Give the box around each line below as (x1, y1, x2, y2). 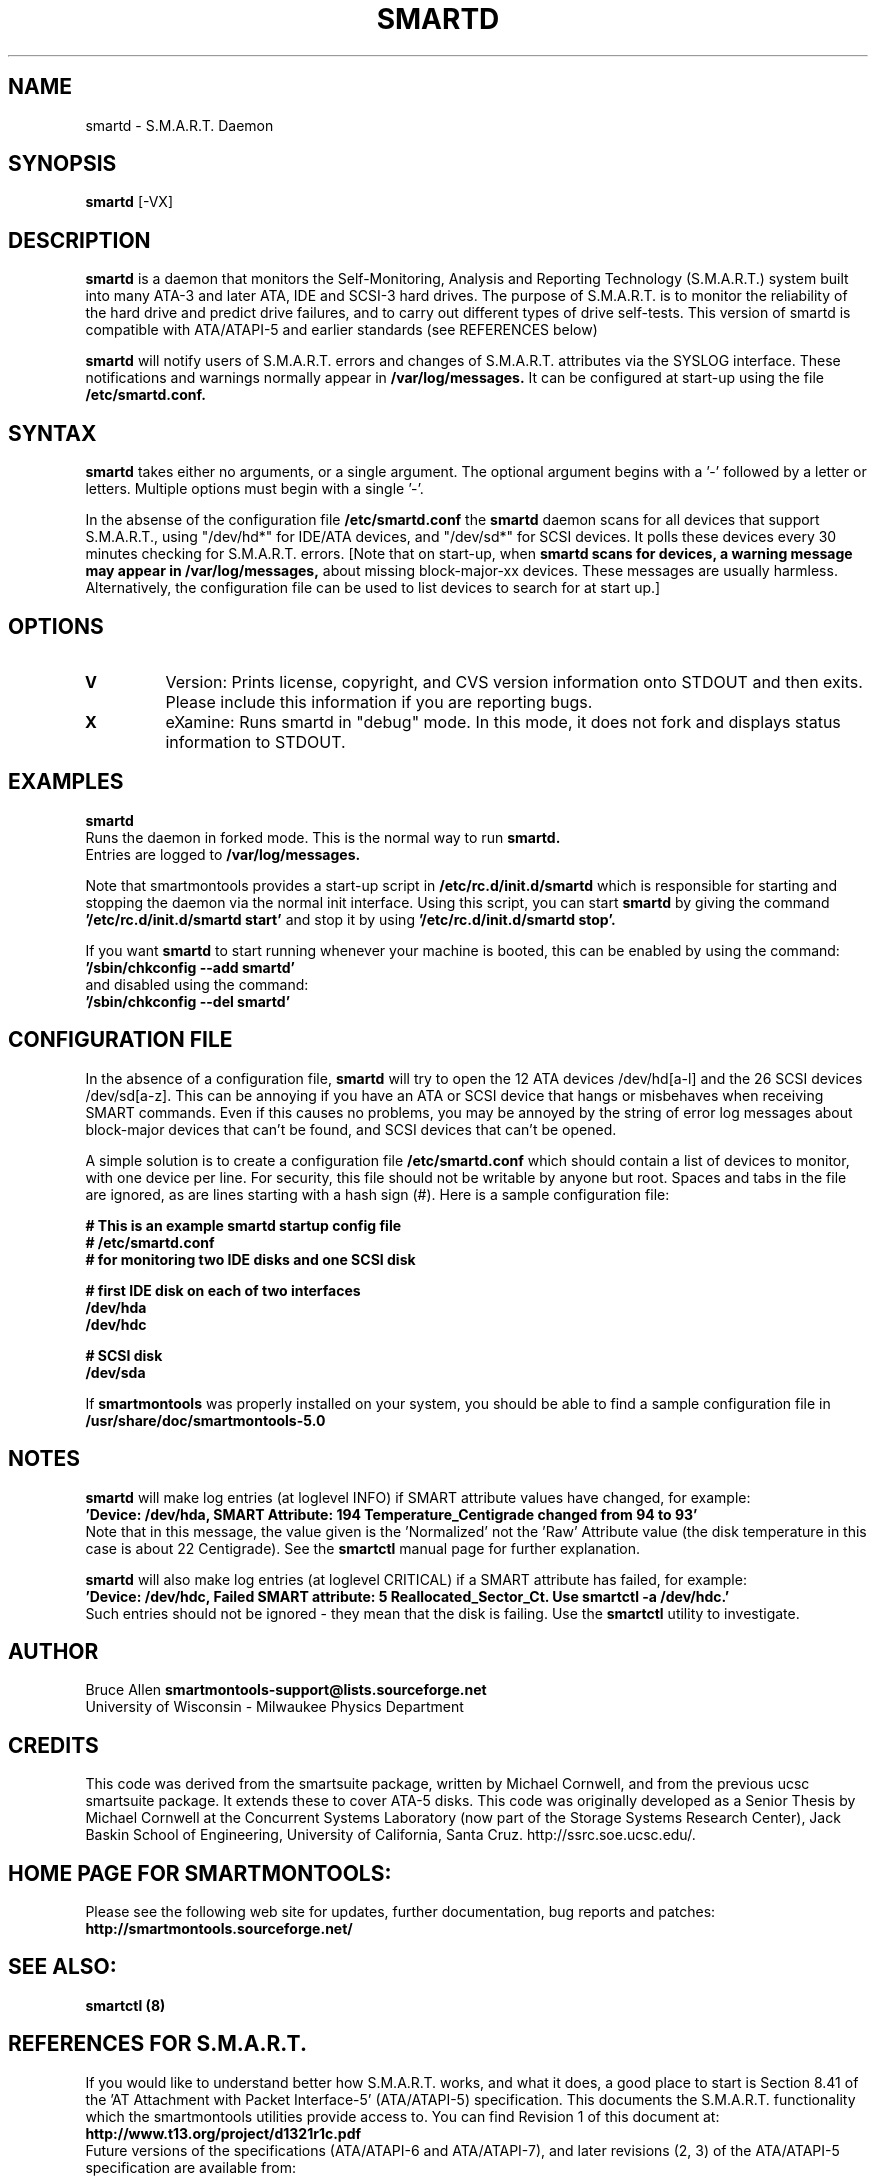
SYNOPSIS (8, 151, 117, 177)
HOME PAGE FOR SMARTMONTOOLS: (8, 1860, 392, 1886)
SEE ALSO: (8, 1954, 117, 1980)
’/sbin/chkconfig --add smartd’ (85, 958, 295, 976)
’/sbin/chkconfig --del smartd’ (85, 992, 290, 1010)
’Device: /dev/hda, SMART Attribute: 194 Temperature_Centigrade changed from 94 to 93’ (85, 1505, 698, 1523)
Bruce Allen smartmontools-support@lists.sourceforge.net (85, 1681, 487, 1699)
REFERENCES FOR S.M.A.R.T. (8, 2031, 307, 2057)
